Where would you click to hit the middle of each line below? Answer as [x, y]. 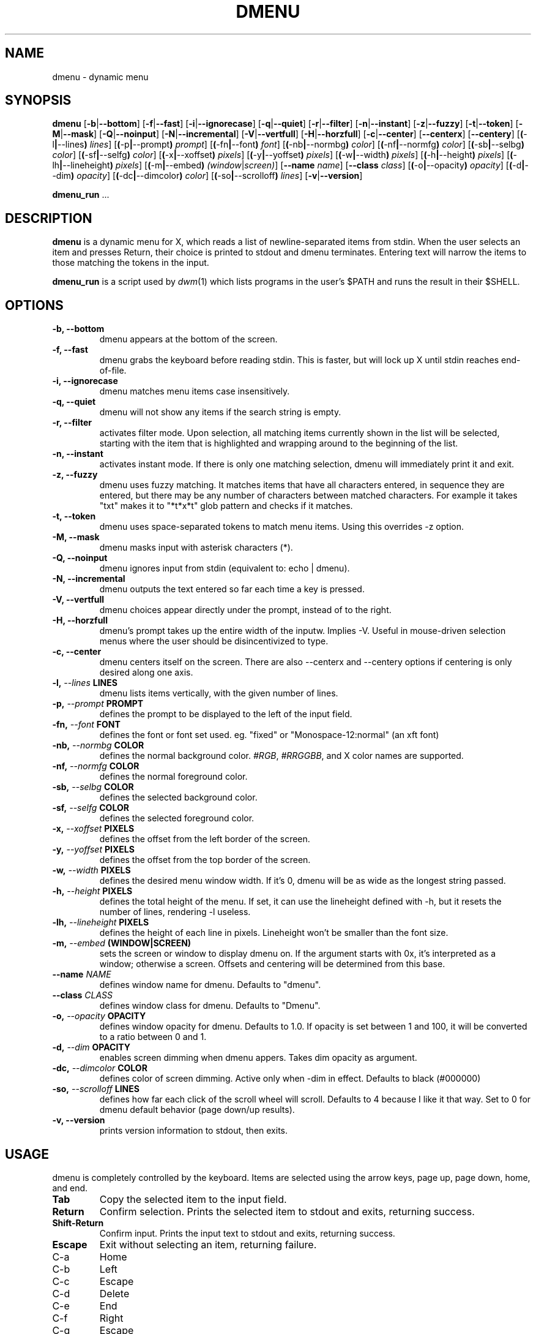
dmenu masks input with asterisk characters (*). [196, 548]
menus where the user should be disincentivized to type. [214, 641]
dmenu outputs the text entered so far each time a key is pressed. [232, 589]
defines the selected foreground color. [177, 818]
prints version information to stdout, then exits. [194, 1131]
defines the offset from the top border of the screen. [205, 860]
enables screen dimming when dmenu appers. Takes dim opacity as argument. [258, 1058]
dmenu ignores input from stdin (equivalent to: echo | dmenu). [225, 568]
